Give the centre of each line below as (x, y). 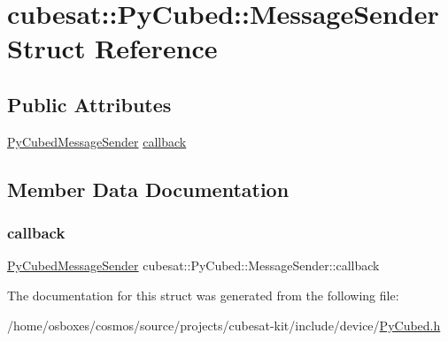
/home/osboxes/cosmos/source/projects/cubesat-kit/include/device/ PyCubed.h (224, 325)
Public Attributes (89, 104)
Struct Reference (112, 48)
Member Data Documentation (148, 189)
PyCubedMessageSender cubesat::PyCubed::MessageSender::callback (193, 265)
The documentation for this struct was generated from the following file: (203, 295)
